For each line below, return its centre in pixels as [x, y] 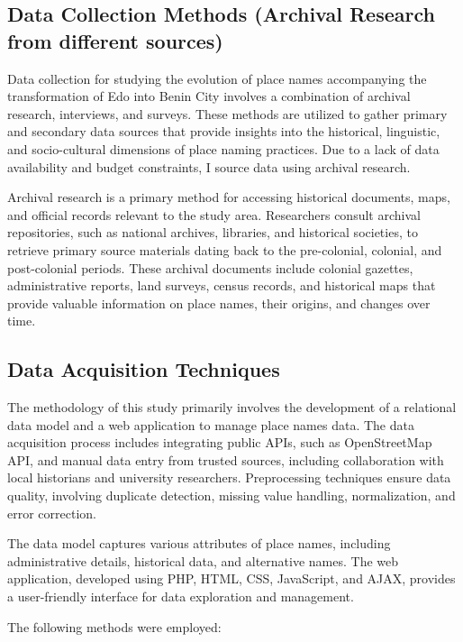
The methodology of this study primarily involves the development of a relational [232, 407]
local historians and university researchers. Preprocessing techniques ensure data [229, 477]
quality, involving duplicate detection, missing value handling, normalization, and [231, 495]
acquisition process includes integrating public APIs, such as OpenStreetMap [220, 442]
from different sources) [115, 40]
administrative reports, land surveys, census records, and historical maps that [222, 285]
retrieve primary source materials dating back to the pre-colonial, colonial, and [225, 249]
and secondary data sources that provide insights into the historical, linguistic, [224, 131]
